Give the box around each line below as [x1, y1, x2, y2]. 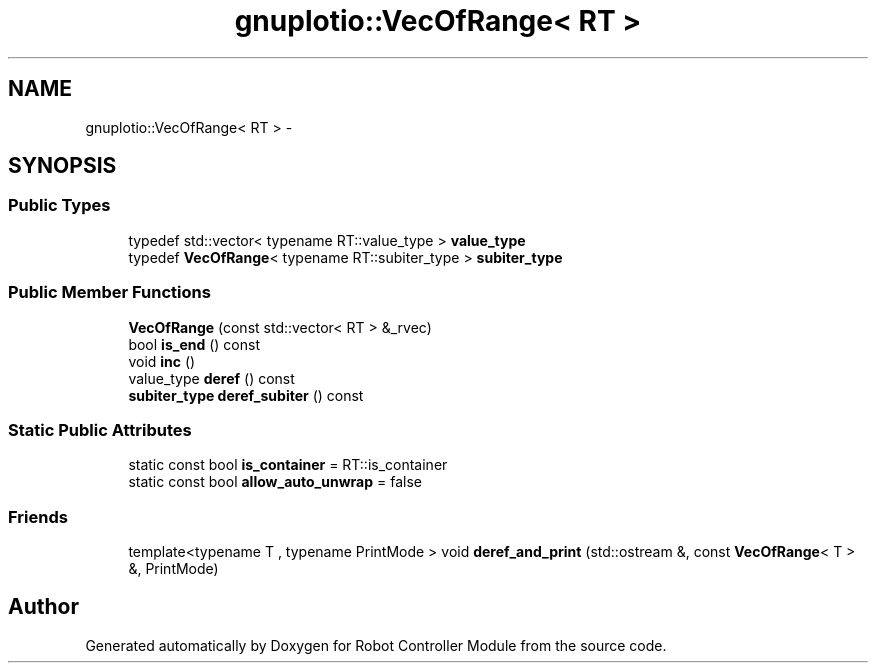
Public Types [8, 195, 111, 216]
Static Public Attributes [8, 419, 192, 440]
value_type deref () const [128, 369, 295, 387]
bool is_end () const [128, 335, 261, 353]
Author [8, 594, 79, 620]
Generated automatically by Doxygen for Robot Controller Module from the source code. [85, 636, 667, 654]
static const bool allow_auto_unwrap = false [128, 473, 422, 491]
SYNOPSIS [8, 153, 117, 179]
